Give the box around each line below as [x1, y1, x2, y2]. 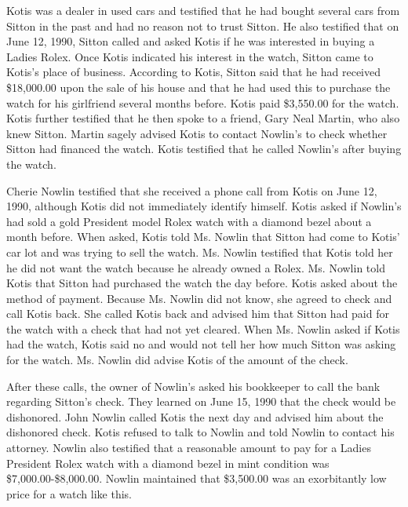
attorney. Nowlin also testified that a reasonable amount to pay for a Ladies [6, 440, 371, 456]
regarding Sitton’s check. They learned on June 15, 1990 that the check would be [6, 393, 396, 410]
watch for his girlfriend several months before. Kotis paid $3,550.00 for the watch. [6, 94, 399, 111]
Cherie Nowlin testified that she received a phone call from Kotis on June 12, [6, 182, 377, 199]
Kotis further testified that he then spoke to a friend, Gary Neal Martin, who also [6, 110, 400, 126]
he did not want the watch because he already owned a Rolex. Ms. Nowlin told [6, 259, 385, 275]
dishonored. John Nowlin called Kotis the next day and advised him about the [6, 408, 384, 425]
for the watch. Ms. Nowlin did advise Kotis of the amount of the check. [6, 352, 348, 368]
